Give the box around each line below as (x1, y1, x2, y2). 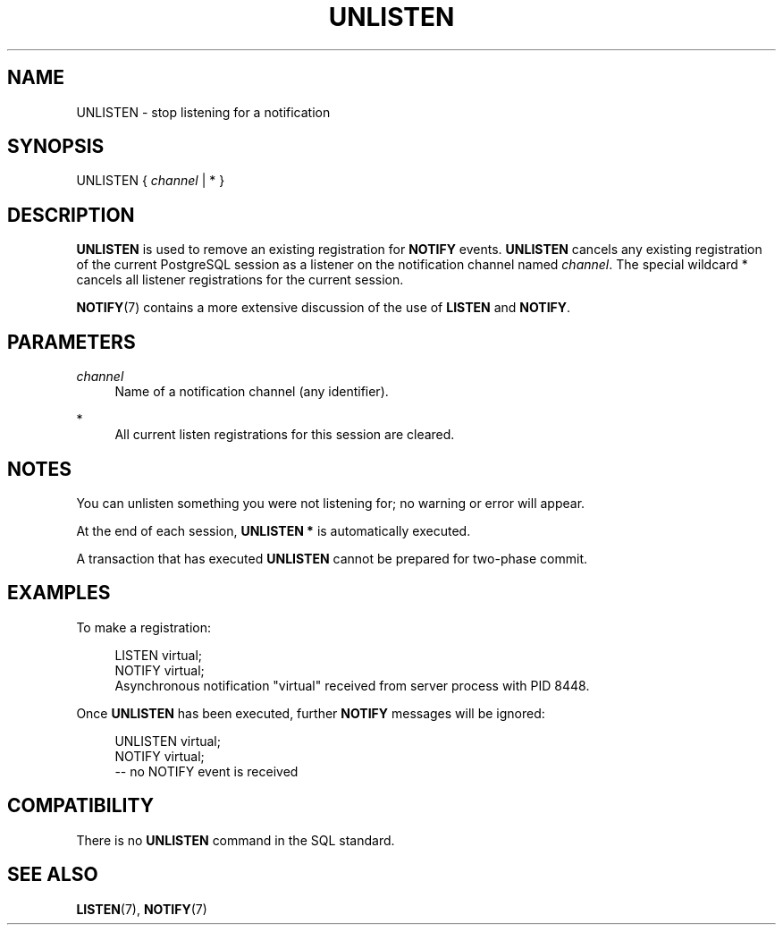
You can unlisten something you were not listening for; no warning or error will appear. (76, 495, 585, 511)
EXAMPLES (7, 581, 111, 605)
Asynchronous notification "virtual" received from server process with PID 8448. (114, 677, 590, 693)
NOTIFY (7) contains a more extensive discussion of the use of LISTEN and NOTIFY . (76, 300, 571, 316)
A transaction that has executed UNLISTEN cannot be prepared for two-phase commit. (76, 550, 588, 566)
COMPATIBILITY (7, 794, 154, 818)
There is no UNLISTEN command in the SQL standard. (76, 832, 395, 848)
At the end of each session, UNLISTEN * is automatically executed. (76, 522, 471, 538)
